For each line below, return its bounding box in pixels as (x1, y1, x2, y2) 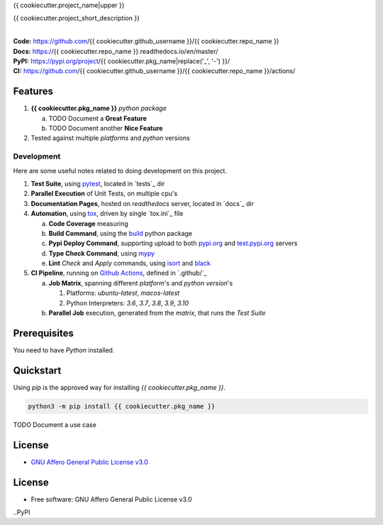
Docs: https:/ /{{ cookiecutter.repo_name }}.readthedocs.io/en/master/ (13, 47, 218, 55)
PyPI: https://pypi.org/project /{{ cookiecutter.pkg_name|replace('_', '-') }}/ (13, 57, 231, 65)
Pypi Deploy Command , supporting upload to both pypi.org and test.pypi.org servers (48, 239, 298, 248)
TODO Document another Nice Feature (48, 124, 163, 133)
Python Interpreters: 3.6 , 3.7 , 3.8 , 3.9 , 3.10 (66, 298, 189, 307)
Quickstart (13, 364, 62, 377)
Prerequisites (13, 327, 74, 339)
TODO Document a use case (13, 420, 97, 429)
